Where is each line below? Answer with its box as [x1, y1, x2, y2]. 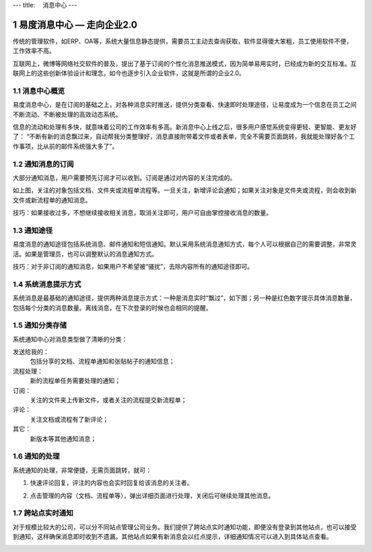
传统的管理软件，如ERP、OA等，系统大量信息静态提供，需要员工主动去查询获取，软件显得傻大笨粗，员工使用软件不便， [12, 37, 353, 45]
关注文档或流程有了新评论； [30, 415, 109, 423]
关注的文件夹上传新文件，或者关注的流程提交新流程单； [30, 396, 187, 405]
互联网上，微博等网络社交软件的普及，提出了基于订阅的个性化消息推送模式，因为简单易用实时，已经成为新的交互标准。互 [12, 59, 357, 68]
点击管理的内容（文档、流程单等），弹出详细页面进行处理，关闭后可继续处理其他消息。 [30, 491, 275, 500]
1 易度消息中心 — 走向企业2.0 [12, 19, 138, 30]
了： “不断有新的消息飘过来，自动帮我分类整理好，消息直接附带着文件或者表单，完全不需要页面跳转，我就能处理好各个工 [12, 132, 355, 141]
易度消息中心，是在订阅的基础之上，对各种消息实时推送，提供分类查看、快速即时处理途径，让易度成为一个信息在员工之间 [12, 101, 357, 109]
